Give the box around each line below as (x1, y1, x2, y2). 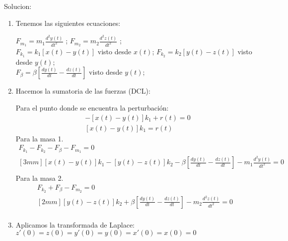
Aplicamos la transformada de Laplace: (15, 219, 135, 230)
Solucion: (4, 1, 32, 11)
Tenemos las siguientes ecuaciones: (15, 17, 121, 28)
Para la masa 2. (15, 173, 64, 183)
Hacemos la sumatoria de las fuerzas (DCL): (15, 86, 150, 96)
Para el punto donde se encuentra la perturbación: (15, 103, 169, 113)
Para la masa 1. (15, 133, 64, 143)
